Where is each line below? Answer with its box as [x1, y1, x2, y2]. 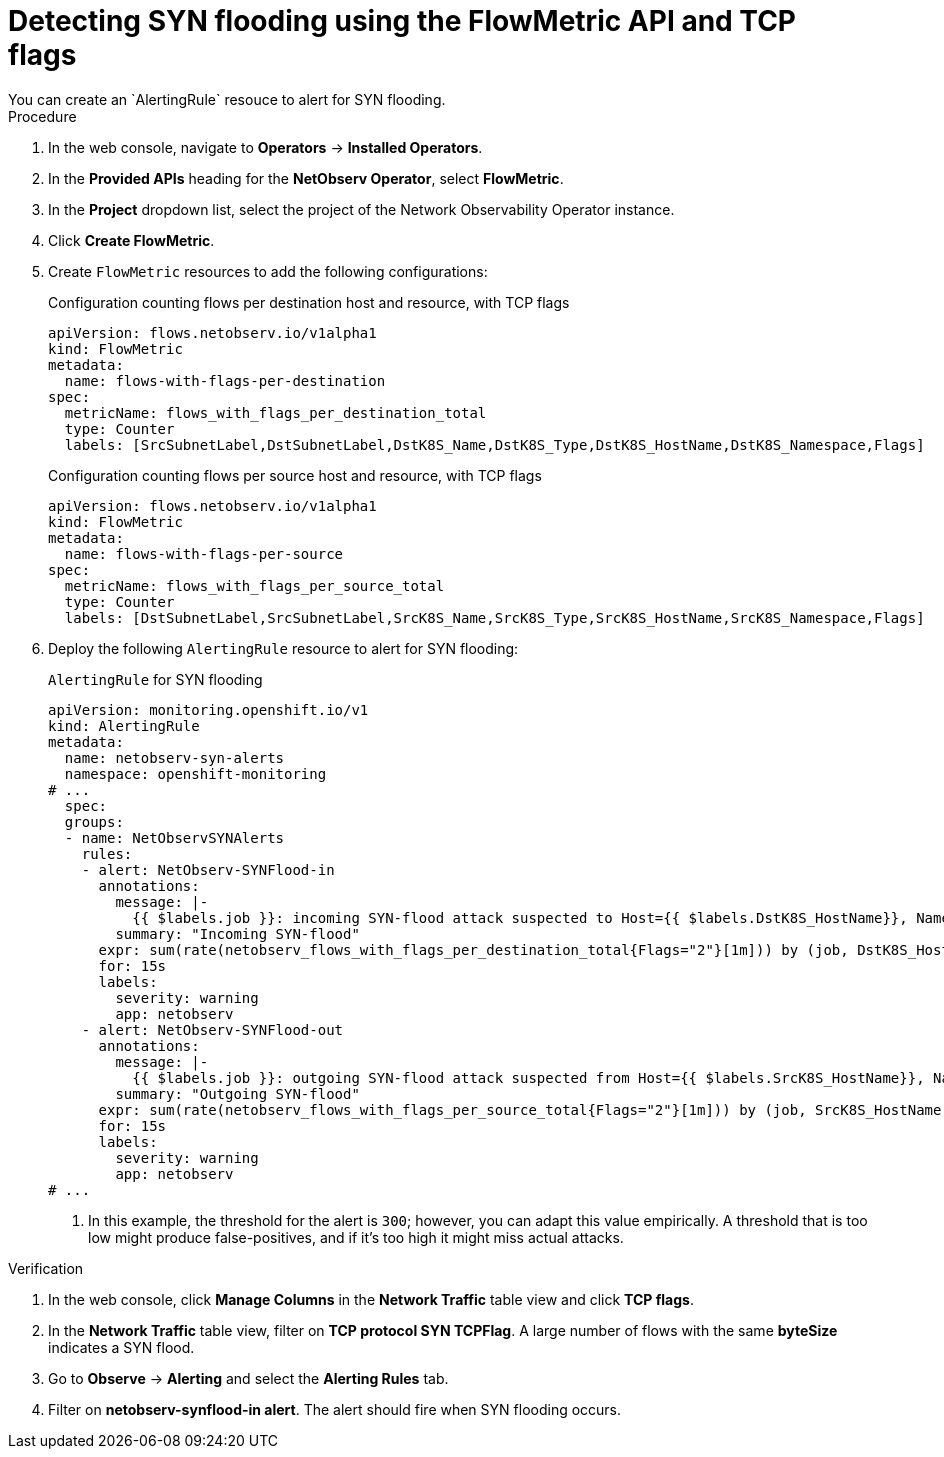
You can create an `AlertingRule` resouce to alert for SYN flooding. [8, 90, 446, 108]
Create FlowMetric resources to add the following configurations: [48, 262, 488, 280]
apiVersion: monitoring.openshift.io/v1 [48, 701, 369, 718]
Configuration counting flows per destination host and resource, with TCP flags [48, 293, 570, 311]
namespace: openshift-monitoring [64, 765, 327, 782]
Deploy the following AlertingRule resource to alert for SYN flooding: [48, 639, 519, 657]
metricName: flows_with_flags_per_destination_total [64, 404, 487, 421]
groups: [64, 813, 124, 830]
